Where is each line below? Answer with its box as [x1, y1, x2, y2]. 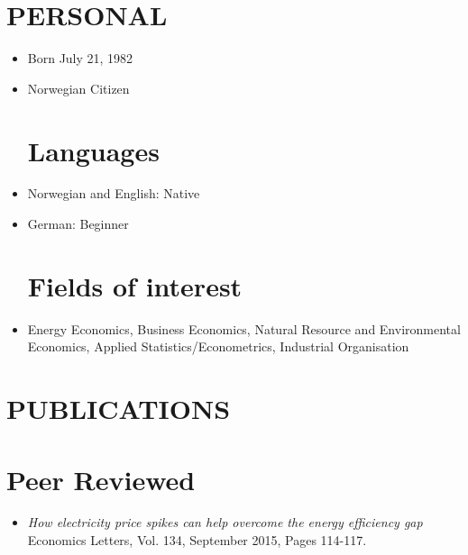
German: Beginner [27, 214, 129, 233]
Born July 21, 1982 [27, 49, 133, 68]
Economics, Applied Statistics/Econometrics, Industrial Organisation [27, 337, 409, 356]
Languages [27, 132, 160, 168]
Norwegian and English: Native [27, 184, 200, 203]
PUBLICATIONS [6, 390, 231, 427]
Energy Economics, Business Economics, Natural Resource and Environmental [27, 319, 461, 338]
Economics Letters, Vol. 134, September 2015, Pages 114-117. [27, 531, 367, 550]
